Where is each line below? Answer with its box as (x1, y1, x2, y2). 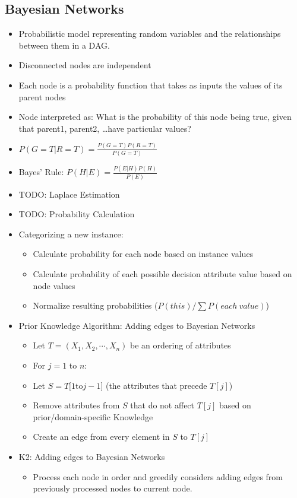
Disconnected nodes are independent (18, 59, 151, 71)
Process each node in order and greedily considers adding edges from (33, 470, 283, 483)
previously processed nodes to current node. (33, 482, 192, 494)
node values (33, 279, 75, 291)
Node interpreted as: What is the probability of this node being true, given (18, 110, 292, 123)
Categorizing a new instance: (18, 227, 124, 240)
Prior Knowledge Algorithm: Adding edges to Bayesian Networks (18, 319, 255, 331)
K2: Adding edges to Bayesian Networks (18, 450, 165, 462)
